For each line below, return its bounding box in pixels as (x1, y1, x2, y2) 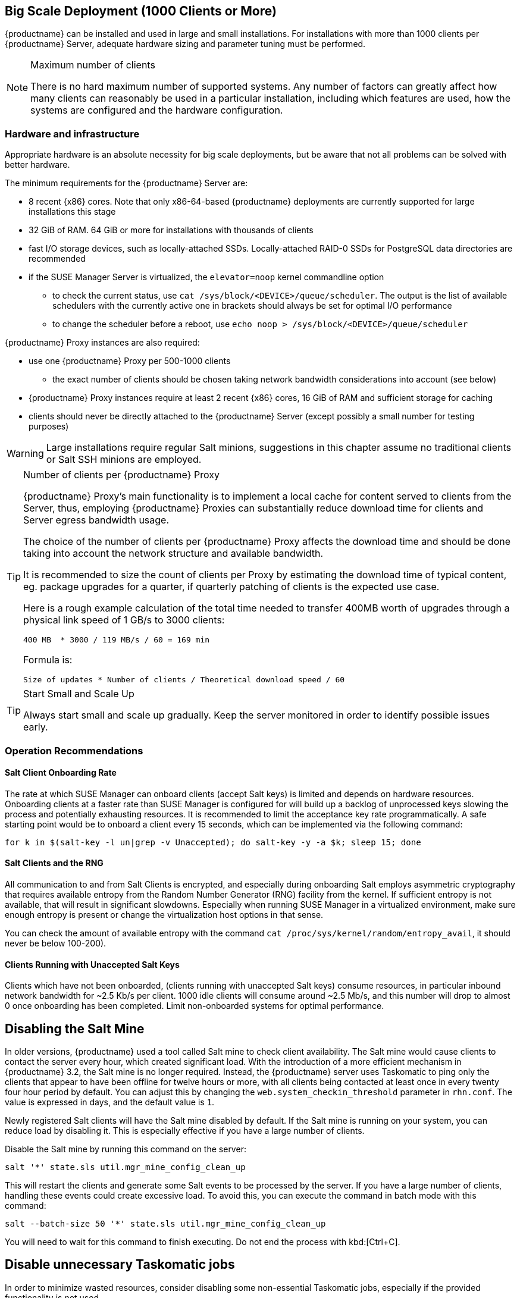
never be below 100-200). (5, 938, 106, 948)
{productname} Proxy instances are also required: (5, 337, 200, 348)
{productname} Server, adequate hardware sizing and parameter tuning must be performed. (5, 39, 366, 49)
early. (23, 721, 48, 733)
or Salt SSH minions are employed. (46, 453, 202, 466)
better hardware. (5, 159, 70, 170)
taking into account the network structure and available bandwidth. (23, 547, 324, 560)
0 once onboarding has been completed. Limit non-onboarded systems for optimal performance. (5, 1001, 384, 1011)
